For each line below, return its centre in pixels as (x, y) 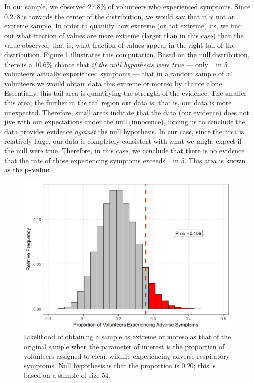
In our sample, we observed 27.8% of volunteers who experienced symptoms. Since (127, 6)
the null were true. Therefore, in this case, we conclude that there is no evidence (125, 150)
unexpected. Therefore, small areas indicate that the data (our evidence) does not (127, 112)
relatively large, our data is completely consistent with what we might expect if (123, 141)
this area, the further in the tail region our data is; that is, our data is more (118, 102)
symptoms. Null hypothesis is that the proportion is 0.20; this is (120, 365)
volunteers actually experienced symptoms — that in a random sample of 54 (119, 74)
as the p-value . (28, 170)
